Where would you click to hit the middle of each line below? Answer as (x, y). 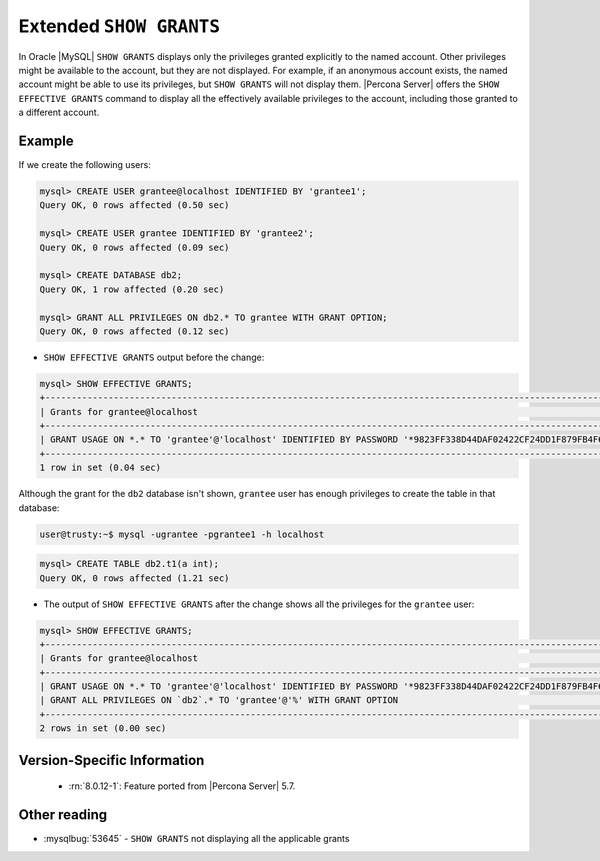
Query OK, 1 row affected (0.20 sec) (132, 289)
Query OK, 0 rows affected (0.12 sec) (134, 331)
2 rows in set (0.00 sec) (103, 728)
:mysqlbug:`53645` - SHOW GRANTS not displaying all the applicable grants (196, 839)
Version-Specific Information (111, 760)
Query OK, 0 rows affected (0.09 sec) (134, 247)
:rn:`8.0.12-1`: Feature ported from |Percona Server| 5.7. (182, 786)
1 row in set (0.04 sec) (100, 468)
